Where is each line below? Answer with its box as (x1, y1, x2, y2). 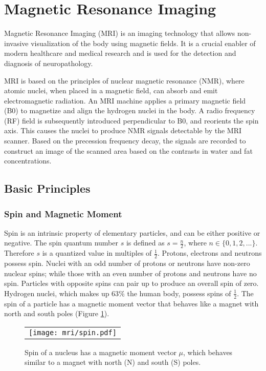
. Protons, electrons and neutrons (157, 248, 262, 258)
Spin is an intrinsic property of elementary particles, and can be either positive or (4, 227, 260, 238)
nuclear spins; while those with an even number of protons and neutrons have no (4, 267, 257, 278)
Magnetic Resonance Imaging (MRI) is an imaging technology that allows (4, 28, 235, 38)
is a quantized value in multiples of (42, 248, 152, 258)
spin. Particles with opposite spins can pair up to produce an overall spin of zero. (4, 278, 259, 288)
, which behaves (183, 346, 233, 357)
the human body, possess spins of (127, 287, 231, 298)
